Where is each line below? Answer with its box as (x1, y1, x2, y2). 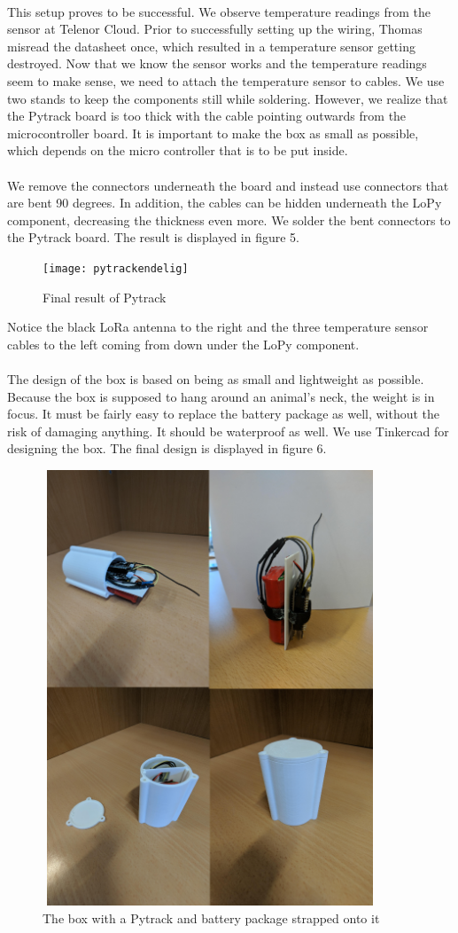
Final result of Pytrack (43, 287, 167, 306)
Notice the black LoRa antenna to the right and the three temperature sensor (7, 318, 429, 336)
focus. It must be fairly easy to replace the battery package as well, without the (7, 404, 440, 423)
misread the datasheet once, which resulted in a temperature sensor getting (7, 36, 415, 55)
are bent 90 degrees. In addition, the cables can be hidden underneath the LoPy (7, 193, 442, 212)
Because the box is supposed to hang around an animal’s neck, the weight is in (7, 387, 435, 405)
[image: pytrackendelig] (43, 262, 189, 275)
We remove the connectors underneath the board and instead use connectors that (7, 176, 449, 194)
